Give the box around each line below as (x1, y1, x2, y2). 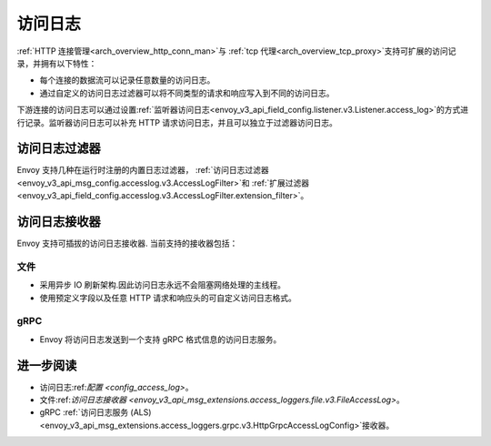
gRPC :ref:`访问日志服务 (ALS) (39, 407, 152, 418)
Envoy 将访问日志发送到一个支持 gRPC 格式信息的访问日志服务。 (39, 333, 282, 345)
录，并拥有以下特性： (16, 57, 97, 68)
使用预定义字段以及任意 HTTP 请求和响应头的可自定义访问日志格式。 (39, 292, 297, 303)
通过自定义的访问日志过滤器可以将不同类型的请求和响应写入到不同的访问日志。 (39, 87, 335, 98)
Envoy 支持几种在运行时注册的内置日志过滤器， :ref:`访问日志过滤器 (16, 165, 269, 176)
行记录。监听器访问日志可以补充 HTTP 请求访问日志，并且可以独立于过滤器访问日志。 (16, 117, 338, 127)
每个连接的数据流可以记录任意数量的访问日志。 (39, 75, 215, 86)
